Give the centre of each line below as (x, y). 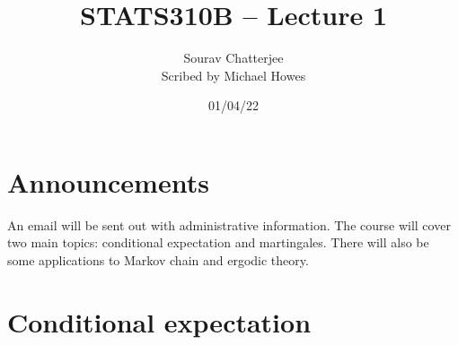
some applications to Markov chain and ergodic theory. (158, 260)
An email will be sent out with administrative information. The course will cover (229, 224)
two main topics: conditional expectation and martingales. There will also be (218, 242)
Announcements (108, 181)
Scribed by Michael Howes (233, 75)
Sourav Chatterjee (233, 58)
